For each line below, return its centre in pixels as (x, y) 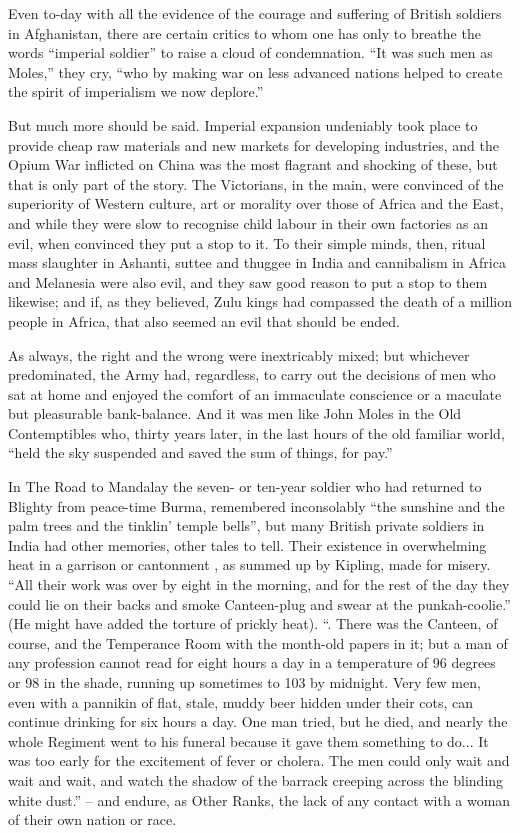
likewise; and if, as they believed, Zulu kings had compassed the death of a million (260, 301)
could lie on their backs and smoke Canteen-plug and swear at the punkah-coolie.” (259, 603)
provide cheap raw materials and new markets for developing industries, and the (253, 144)
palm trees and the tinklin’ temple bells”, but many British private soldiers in (246, 525)
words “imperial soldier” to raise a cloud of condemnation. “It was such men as (250, 52)
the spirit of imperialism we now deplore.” (136, 91)
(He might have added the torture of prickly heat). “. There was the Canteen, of (253, 623)
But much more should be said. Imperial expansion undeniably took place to (243, 124)
